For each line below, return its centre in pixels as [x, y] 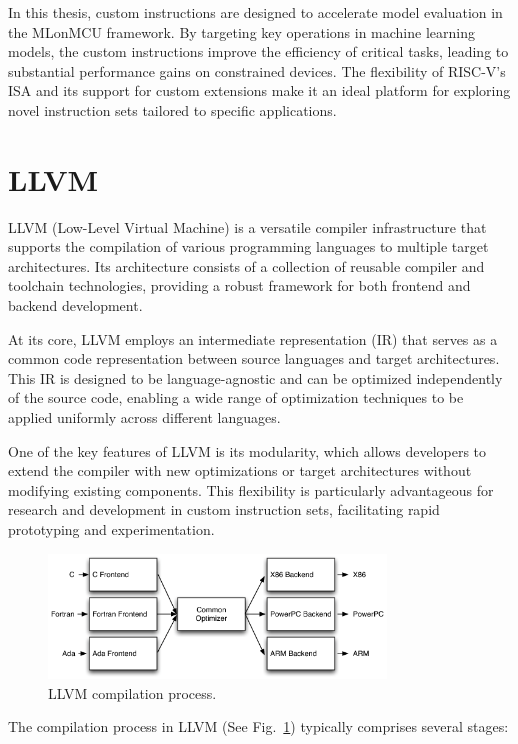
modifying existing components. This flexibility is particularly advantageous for [251, 489]
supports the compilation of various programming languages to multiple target [248, 246]
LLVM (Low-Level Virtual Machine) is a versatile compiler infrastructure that [247, 226]
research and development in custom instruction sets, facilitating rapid [224, 509]
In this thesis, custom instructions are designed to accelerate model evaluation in [255, 12]
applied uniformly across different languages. [144, 417]
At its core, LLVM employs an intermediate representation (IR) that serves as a [253, 338]
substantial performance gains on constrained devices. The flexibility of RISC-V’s [257, 70]
